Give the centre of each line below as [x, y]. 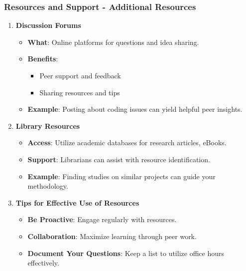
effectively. [43, 263]
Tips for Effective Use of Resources [77, 202]
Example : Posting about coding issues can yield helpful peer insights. [135, 109]
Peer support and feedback [80, 75]
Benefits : [43, 59]
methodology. [48, 186]
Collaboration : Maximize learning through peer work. [112, 236]
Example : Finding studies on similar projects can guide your [122, 176]
